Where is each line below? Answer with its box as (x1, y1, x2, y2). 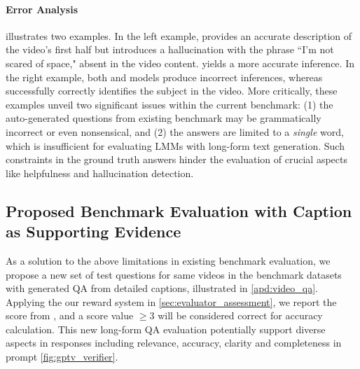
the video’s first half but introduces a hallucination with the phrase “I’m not (6, 42, 334, 57)
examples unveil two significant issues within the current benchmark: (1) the (6, 97, 333, 111)
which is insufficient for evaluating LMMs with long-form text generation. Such (6, 138, 345, 153)
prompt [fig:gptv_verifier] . (6, 349, 118, 364)
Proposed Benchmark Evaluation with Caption (6, 200, 352, 221)
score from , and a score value (6, 308, 134, 323)
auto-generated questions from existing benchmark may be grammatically (6, 111, 321, 125)
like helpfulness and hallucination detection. (6, 165, 194, 180)
